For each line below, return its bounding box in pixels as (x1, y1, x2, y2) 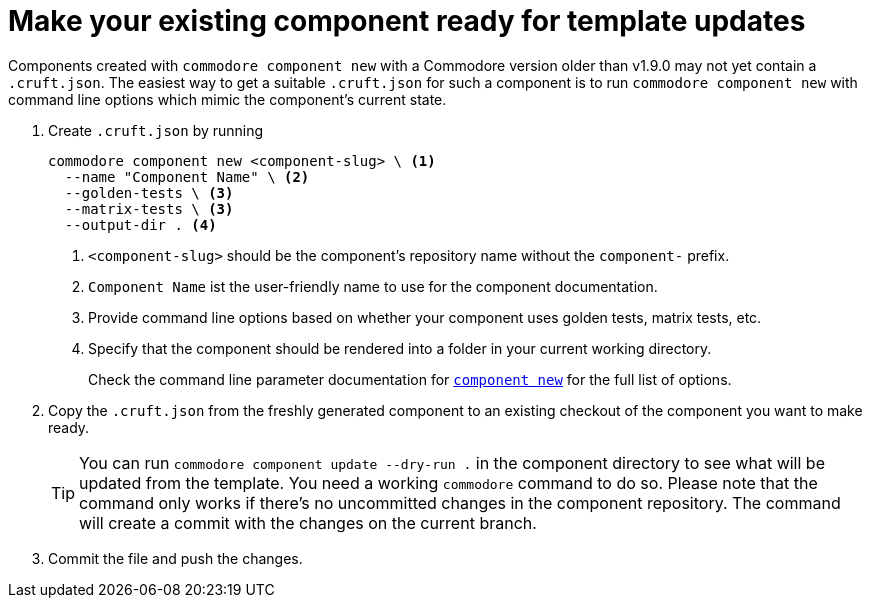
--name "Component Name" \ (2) (64, 168, 310, 185)
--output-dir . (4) (64, 216, 217, 233)
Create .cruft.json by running (48, 121, 264, 139)
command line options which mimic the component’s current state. (8, 90, 447, 108)
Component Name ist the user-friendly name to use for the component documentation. (88, 277, 658, 295)
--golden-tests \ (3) (64, 184, 234, 201)
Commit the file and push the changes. (48, 549, 303, 567)
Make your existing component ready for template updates (8, 4, 806, 38)
